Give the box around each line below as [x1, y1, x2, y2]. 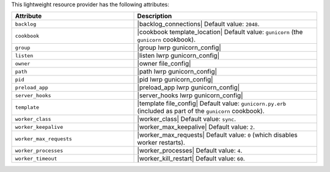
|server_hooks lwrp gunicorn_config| [137, 91, 243, 100]
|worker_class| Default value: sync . [137, 115, 237, 123]
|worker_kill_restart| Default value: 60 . [137, 154, 246, 163]
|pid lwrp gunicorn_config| [137, 75, 213, 84]
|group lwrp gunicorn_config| [137, 43, 221, 52]
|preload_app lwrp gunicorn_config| [137, 83, 240, 92]
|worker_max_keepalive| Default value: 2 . [137, 123, 255, 131]
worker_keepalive [15, 123, 64, 130]
